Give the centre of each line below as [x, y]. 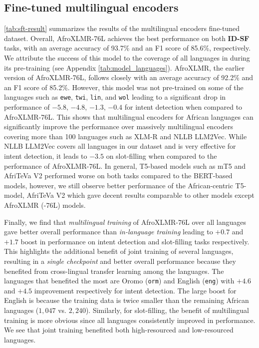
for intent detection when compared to [183, 107]
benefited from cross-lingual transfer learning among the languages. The [114, 271]
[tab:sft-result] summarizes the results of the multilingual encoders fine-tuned [122, 28]
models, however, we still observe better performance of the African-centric [119, 185]
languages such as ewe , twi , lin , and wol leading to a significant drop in [115, 97]
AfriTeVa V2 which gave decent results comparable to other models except [140, 195]
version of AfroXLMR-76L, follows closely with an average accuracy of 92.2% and [129, 77]
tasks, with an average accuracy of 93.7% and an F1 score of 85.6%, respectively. [128, 48]
